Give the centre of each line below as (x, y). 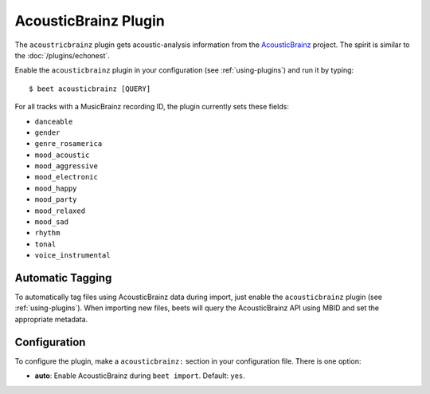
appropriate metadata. (51, 319)
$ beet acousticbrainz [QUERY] (90, 89)
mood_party (56, 200)
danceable (54, 121)
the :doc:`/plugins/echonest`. (63, 55)
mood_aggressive (66, 166)
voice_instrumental (72, 256)
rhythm (47, 233)
